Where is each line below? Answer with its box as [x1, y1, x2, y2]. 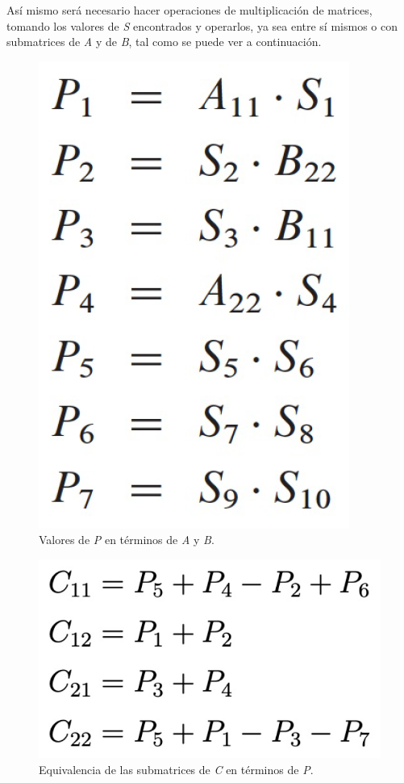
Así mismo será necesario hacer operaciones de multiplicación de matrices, [6, 2, 373, 18]
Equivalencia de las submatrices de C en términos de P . [39, 761, 314, 777]
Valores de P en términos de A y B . [39, 531, 214, 548]
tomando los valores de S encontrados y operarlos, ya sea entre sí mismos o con [6, 17, 398, 34]
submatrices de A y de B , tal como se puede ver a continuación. [6, 33, 322, 50]
